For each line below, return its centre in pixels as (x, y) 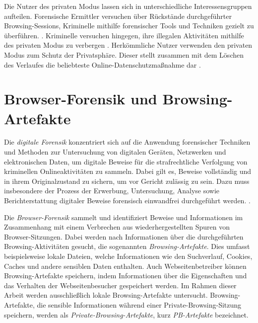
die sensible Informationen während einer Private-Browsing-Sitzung (139, 304)
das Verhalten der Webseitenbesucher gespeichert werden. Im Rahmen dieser (120, 285)
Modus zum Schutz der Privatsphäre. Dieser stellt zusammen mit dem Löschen (124, 54)
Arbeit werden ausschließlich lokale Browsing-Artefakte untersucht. (106, 295)
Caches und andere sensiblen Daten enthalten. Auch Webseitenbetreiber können (125, 266)
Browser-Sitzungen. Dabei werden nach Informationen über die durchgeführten (124, 236)
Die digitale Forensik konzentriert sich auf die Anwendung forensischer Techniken (127, 142)
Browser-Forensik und (81, 99)
